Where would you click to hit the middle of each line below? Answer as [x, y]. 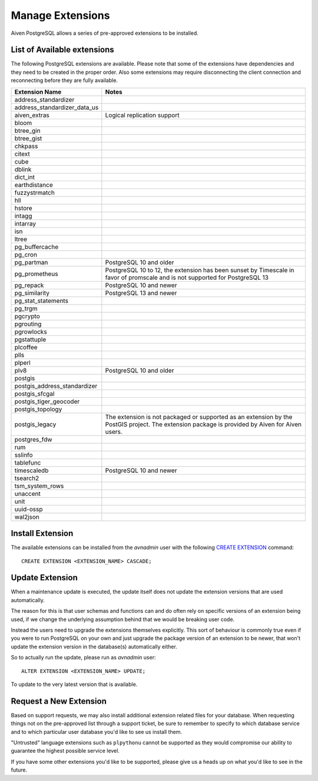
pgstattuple [30, 339]
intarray [25, 223]
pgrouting [28, 323]
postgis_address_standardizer [56, 385]
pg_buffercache [37, 247]
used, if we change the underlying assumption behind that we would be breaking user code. [123, 619]
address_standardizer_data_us [57, 107]
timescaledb [32, 470]
